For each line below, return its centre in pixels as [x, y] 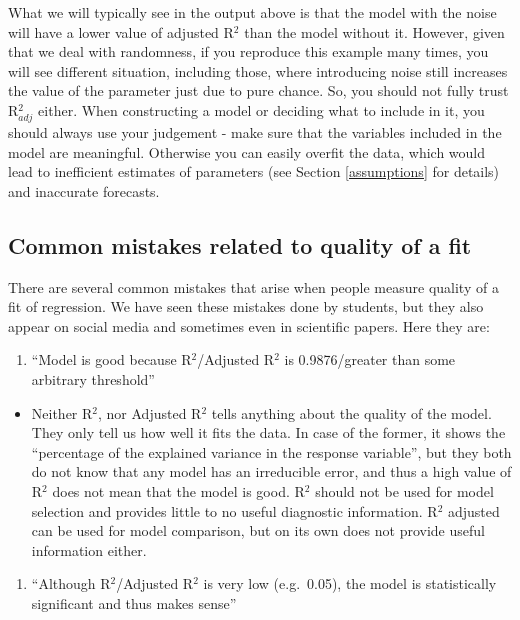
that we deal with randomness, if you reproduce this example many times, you [248, 51]
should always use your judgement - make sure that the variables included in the [255, 132]
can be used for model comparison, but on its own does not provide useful [258, 530]
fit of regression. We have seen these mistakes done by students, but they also [246, 306]
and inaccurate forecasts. [84, 190]
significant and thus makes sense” [134, 603]
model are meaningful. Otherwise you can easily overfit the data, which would [247, 151]
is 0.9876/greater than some [370, 359]
